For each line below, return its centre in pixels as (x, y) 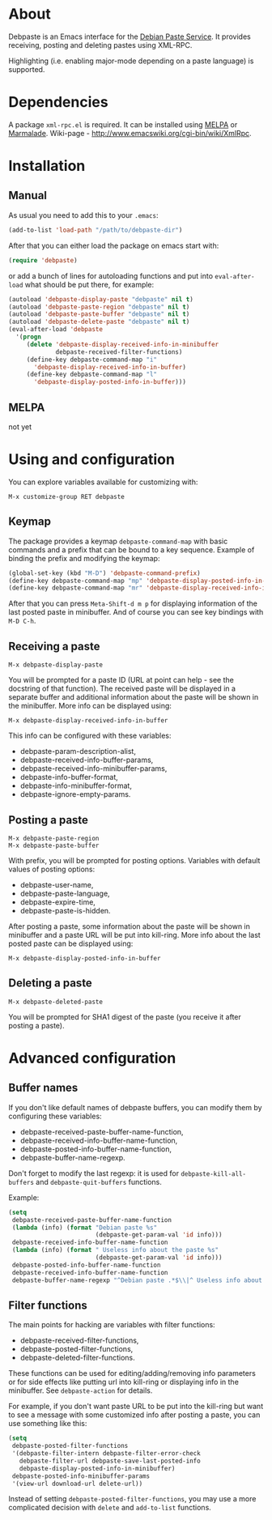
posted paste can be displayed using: (71, 943)
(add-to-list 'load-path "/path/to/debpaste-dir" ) (96, 230)
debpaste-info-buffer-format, (69, 777)
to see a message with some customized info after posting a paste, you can (134, 1415)
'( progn (29, 337)
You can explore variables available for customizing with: (103, 482)
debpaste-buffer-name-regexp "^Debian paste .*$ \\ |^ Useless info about (137, 1280)
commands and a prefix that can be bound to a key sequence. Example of (132, 549)
